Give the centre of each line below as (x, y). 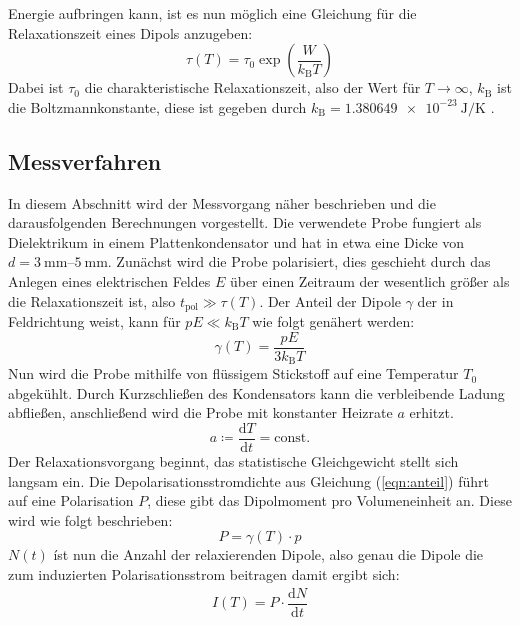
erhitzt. (431, 412)
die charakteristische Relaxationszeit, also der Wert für (252, 87)
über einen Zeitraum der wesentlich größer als (369, 280)
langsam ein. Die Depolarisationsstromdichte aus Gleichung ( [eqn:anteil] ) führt (248, 480)
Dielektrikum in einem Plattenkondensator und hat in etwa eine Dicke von (236, 241)
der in (435, 300)
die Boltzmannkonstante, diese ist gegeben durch (157, 106)
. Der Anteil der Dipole (330, 300)
